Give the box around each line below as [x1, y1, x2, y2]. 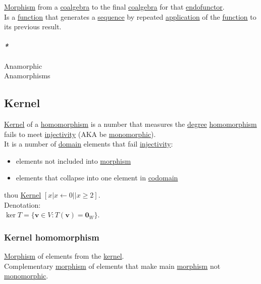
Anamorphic [4, 60, 42, 71]
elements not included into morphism [16, 155, 131, 166]
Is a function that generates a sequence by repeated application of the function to [4, 11, 256, 22]
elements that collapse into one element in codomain [16, 172, 178, 183]
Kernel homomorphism [4, 230, 99, 243]
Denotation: [4, 199, 41, 210]
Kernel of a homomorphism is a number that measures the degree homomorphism [4, 118, 257, 129]
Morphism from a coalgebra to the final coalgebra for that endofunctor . [4, 2, 225, 12]
